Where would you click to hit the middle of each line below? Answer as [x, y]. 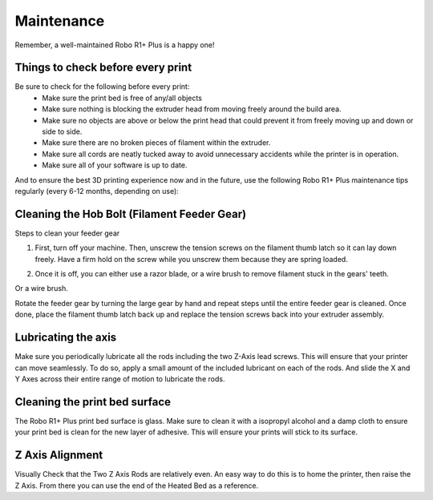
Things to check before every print [103, 68]
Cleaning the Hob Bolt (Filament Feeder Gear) [131, 214]
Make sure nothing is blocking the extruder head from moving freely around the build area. [192, 109]
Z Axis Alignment [59, 456]
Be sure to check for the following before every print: [102, 87]
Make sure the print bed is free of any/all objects [122, 98]
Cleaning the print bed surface [93, 402]
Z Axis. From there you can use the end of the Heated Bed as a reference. [137, 486]
